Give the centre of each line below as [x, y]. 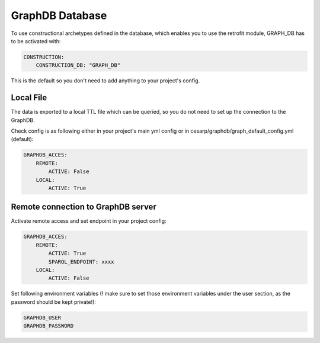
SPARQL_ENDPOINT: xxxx [81, 262]
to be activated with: [36, 41]
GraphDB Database [59, 15]
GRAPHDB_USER [42, 318]
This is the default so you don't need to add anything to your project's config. [105, 81]
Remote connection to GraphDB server [84, 207]
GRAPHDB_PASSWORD [49, 326]
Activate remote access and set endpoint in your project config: [89, 221]
